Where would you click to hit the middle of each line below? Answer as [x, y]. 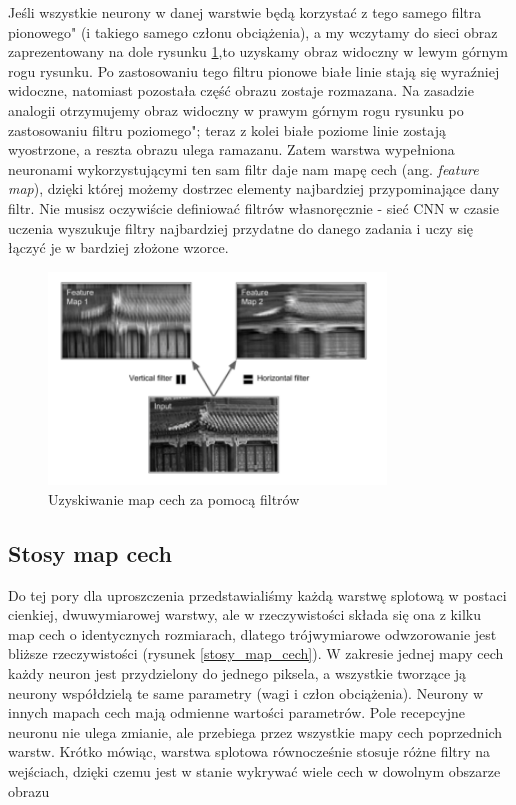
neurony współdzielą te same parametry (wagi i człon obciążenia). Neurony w [246, 692]
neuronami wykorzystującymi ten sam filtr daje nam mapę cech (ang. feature [243, 168]
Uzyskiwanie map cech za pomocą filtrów [174, 498]
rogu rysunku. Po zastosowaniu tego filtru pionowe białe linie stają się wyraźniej [254, 70]
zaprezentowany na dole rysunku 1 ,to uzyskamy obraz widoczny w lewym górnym [258, 51]
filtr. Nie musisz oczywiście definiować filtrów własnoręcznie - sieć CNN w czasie [253, 207]
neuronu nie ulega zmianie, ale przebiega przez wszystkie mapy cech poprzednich [255, 731]
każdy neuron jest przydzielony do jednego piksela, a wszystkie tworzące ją [237, 673]
